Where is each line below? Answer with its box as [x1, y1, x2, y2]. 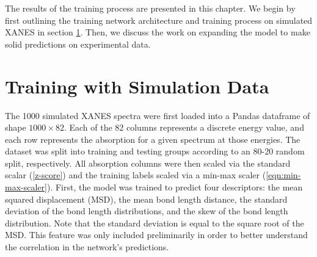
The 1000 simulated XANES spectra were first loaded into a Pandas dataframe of [5, 109, 310, 121]
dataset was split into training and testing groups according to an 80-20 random [5, 145, 305, 157]
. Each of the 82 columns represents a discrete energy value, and [64, 121, 304, 134]
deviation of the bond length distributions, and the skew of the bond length [5, 205, 288, 217]
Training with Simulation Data [5, 73, 269, 98]
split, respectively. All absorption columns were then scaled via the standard [5, 156, 291, 169]
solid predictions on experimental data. [5, 37, 151, 50]
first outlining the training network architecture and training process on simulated [5, 13, 313, 26]
